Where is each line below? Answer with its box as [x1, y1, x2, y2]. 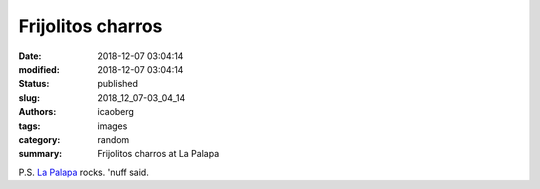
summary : [18, 148, 63, 160]
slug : [18, 91, 40, 104]
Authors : [18, 106, 57, 118]
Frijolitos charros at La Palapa [97, 148, 220, 160]
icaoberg [97, 106, 135, 118]
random [97, 133, 130, 145]
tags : [18, 120, 41, 132]
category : [18, 133, 61, 145]
